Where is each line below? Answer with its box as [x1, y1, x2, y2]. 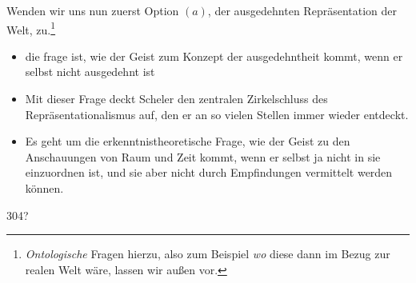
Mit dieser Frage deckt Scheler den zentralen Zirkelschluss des [25, 90, 328, 107]
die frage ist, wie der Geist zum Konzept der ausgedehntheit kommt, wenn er [25, 47, 403, 64]
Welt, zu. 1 [6, 18, 56, 38]
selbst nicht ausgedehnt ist [25, 63, 155, 80]
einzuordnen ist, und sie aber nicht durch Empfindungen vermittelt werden [25, 164, 393, 181]
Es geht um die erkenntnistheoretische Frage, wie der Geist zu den [25, 133, 350, 149]
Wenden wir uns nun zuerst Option [6, 2, 179, 18]
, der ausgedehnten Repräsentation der [207, 2, 397, 18]
